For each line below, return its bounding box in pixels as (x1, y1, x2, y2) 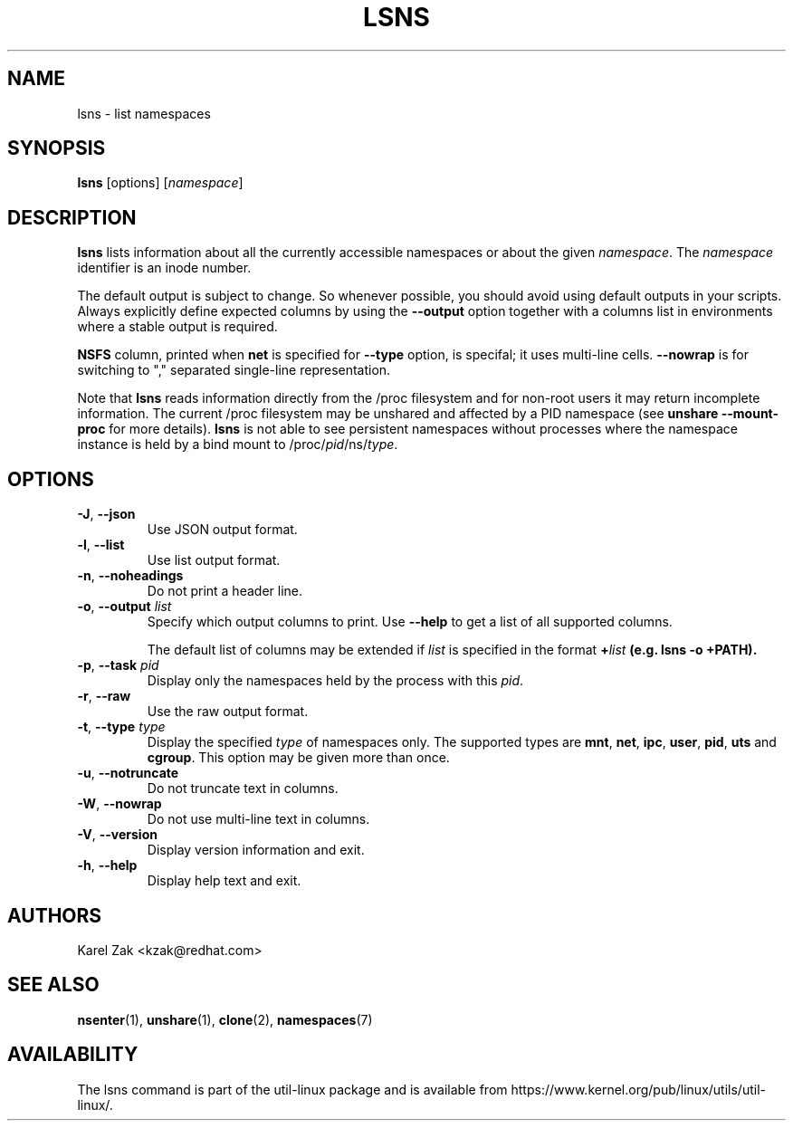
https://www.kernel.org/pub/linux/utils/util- (511, 1081, 766, 1097)
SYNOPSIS (7, 137, 106, 160)
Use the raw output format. (147, 703, 309, 720)
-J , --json (77, 506, 136, 522)
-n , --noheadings (77, 568, 184, 584)
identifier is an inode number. (77, 260, 252, 276)
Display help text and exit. (147, 873, 301, 889)
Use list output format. (147, 552, 281, 569)
